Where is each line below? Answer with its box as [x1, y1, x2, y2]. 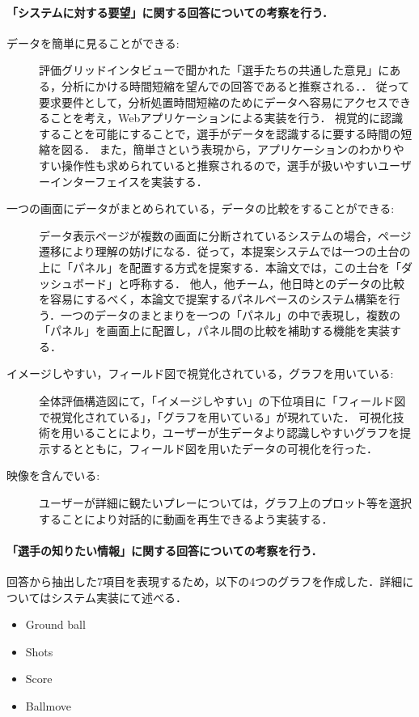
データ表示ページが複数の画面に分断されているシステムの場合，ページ [39, 227, 412, 244]
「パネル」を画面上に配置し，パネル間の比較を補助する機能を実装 [39, 322, 390, 339]
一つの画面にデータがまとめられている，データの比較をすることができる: [6, 200, 395, 217]
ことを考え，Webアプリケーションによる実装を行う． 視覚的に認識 [49, 109, 404, 126]
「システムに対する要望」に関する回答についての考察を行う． [6, 3, 334, 20]
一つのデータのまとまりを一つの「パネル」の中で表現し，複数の [60, 306, 400, 323]
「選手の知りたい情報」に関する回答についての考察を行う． [6, 541, 323, 558]
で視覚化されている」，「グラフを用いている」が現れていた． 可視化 [39, 408, 393, 425]
